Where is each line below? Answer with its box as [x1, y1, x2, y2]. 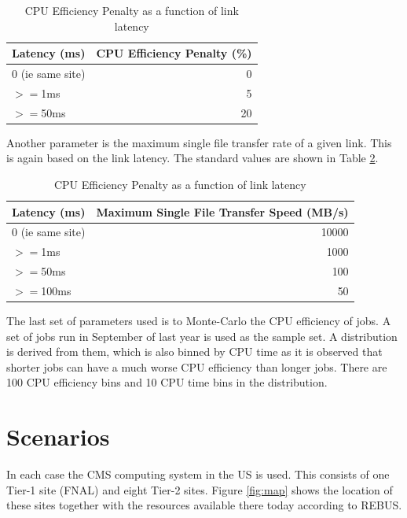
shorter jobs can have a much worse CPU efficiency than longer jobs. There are [6, 358, 387, 375]
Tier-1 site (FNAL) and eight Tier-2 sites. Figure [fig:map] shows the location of [6, 481, 393, 498]
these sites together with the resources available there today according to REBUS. [6, 497, 402, 513]
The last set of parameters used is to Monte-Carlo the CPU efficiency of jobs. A [6, 313, 391, 329]
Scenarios [6, 420, 110, 453]
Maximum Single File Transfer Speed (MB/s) [96, 203, 349, 220]
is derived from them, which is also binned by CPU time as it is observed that [6, 343, 383, 360]
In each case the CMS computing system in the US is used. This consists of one [6, 466, 390, 483]
